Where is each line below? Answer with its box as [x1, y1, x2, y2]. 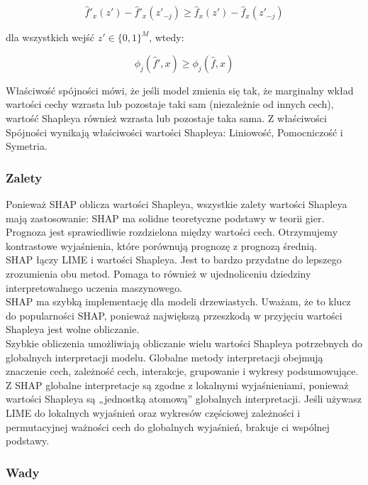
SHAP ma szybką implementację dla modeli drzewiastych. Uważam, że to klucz [6, 294, 351, 309]
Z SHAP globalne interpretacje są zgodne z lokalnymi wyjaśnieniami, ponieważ [6, 377, 349, 392]
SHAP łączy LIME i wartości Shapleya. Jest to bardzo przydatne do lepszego [6, 252, 342, 267]
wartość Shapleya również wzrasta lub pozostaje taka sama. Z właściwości [6, 111, 327, 125]
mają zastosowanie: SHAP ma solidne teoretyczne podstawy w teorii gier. [6, 210, 325, 225]
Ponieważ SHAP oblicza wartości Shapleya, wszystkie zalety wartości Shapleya [6, 197, 347, 211]
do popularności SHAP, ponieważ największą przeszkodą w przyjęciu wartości [6, 307, 342, 322]
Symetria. [6, 138, 48, 153]
